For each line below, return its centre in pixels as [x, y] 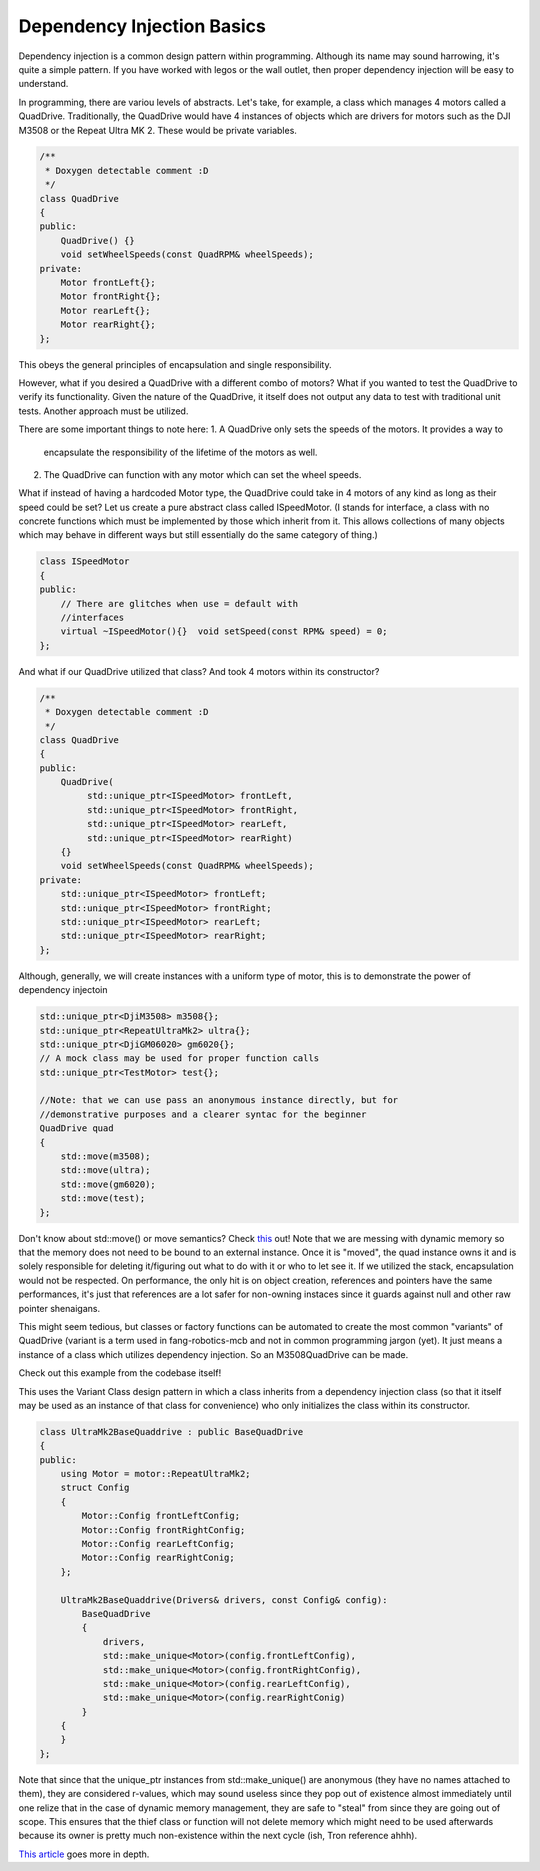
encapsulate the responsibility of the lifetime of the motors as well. [180, 452]
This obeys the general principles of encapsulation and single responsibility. [175, 364]
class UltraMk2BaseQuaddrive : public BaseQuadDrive [171, 1431]
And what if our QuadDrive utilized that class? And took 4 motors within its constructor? [199, 671]
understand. [43, 84]
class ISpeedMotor [84, 561]
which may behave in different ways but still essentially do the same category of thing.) [198, 535]
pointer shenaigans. [59, 1308]
